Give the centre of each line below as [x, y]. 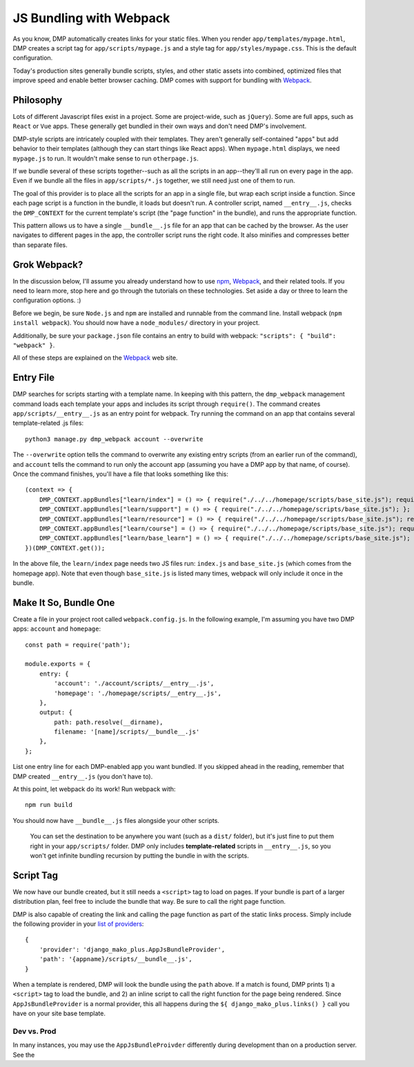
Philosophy [38, 100]
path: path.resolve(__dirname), [109, 722]
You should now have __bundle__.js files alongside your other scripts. [116, 820]
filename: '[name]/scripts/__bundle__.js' [127, 732]
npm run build [49, 805]
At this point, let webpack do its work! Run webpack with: [94, 789]
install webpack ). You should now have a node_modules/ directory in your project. [136, 323]
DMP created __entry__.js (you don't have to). [83, 776]
